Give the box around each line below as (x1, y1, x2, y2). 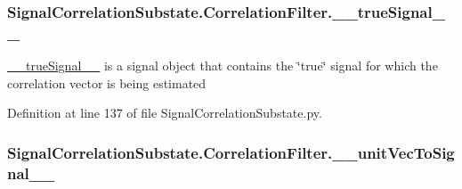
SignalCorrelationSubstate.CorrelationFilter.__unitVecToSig (7, 141, 455, 163)
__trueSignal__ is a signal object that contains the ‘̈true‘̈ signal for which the (7, 56, 438, 75)
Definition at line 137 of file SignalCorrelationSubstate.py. (7, 103, 322, 122)
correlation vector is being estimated (7, 73, 207, 92)
